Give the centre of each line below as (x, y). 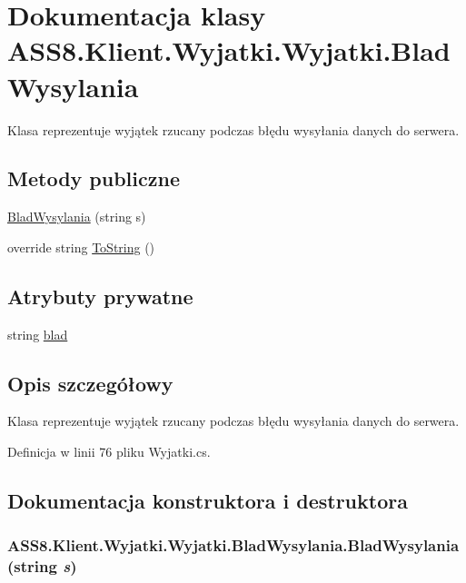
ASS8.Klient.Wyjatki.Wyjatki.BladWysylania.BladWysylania (233, 545)
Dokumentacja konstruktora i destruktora (208, 501)
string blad (38, 334)
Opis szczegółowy (90, 383)
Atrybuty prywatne (100, 296)
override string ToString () (81, 247)
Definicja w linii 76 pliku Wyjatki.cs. (109, 452)
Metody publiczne (94, 178)
